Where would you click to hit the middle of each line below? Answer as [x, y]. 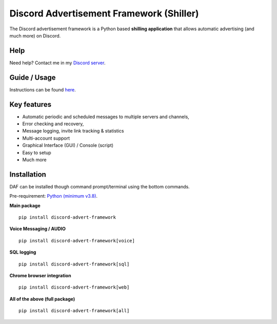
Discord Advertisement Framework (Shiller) [104, 13]
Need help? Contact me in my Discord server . [57, 63]
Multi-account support [46, 138]
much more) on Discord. [35, 35]
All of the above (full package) [42, 299]
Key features [30, 104]
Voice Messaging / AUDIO [38, 229]
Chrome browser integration [40, 276]
